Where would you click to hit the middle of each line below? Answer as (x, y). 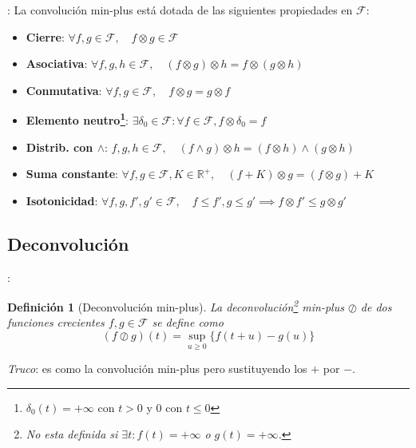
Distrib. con (59, 147)
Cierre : (45, 36)
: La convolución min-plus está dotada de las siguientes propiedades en (180, 10)
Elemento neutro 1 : (77, 119)
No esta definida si (72, 434)
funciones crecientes (56, 322)
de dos (376, 306)
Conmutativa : (64, 90)
